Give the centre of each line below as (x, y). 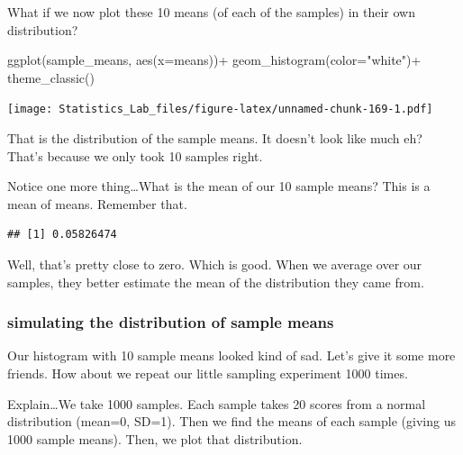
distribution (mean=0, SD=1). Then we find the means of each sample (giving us (231, 421)
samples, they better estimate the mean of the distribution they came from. (216, 282)
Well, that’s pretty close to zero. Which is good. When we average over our (215, 264)
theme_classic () (51, 77)
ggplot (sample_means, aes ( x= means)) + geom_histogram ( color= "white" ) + (214, 60)
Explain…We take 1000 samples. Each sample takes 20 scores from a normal (217, 403)
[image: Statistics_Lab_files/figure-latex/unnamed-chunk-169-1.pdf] (220, 109)
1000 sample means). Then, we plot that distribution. (155, 438)
